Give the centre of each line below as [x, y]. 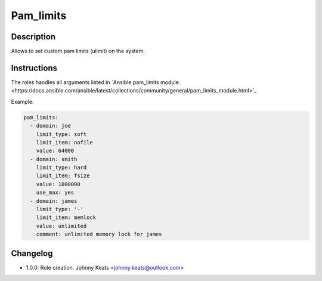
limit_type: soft [61, 134]
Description [33, 37]
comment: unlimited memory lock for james [99, 234]
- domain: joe [51, 126]
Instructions [34, 68]
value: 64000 [55, 151]
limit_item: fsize [63, 176]
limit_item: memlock [66, 217]
